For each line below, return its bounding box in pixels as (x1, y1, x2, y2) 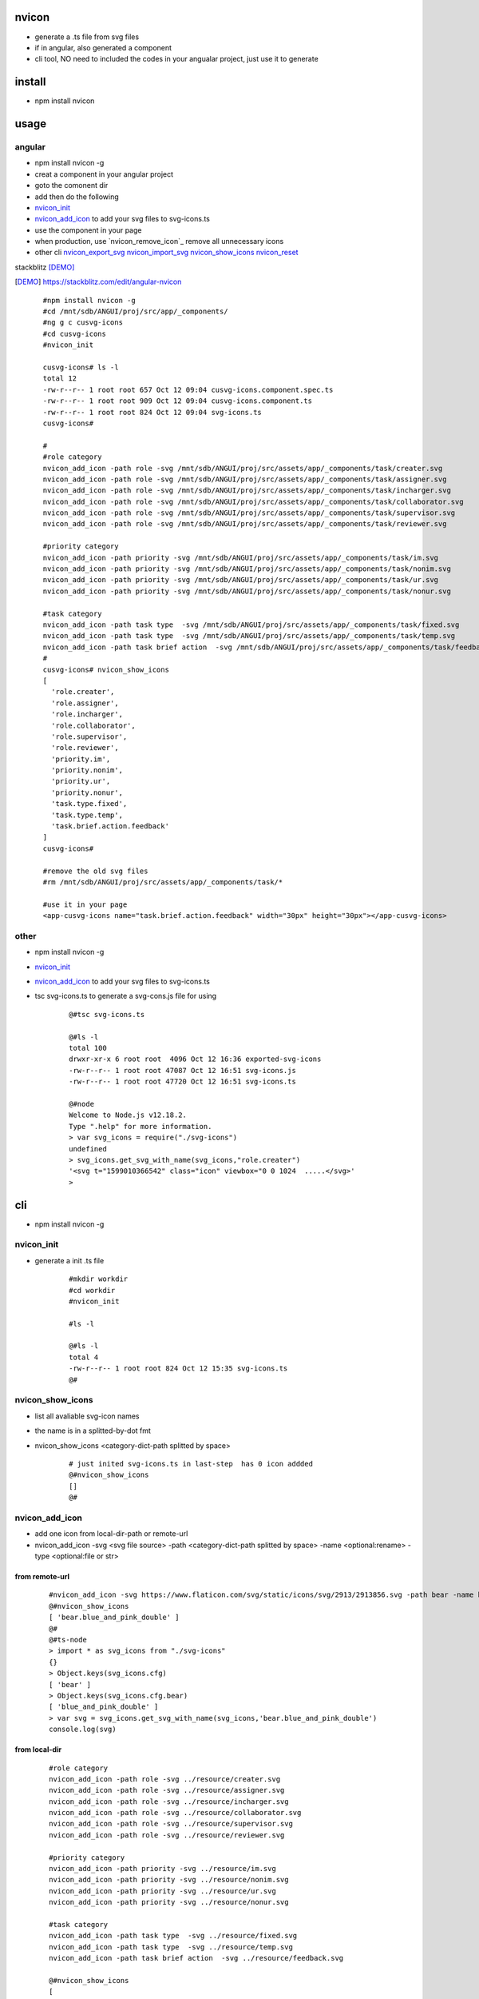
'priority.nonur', (50, 788, 124, 797)
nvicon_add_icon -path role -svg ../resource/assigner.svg (49, 1786, 285, 1795)
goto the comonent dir (34, 181, 109, 190)
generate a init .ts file (34, 1255, 105, 1265)
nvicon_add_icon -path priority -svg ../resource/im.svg (49, 1864, 277, 1873)
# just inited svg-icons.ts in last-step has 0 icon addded (69, 1459, 313, 1468)
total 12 (42, 374, 77, 383)
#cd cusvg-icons (42, 329, 107, 338)
